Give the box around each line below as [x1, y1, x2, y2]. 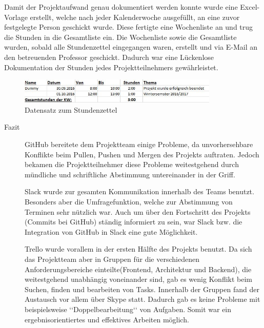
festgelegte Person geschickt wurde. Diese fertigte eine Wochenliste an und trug [4, 22, 253, 32]
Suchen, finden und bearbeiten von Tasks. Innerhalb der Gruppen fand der [25, 283, 259, 294]
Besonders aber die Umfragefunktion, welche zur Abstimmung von [25, 196, 233, 207]
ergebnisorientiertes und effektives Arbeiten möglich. [25, 314, 189, 324]
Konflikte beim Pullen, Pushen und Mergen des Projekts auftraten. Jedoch [25, 149, 259, 159]
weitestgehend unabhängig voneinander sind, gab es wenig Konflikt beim [25, 274, 253, 284]
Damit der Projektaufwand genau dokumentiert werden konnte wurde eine [4, 2, 238, 12]
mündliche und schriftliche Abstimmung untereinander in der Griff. [25, 169, 235, 179]
